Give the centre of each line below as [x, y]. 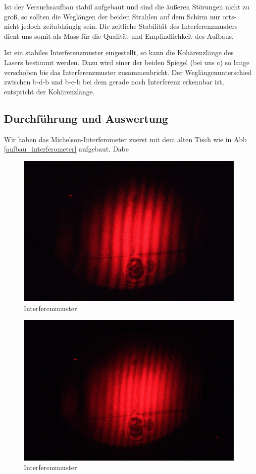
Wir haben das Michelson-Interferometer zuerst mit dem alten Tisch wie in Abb [126, 139]
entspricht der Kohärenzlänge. [49, 91]
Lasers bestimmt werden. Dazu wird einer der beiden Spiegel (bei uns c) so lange [127, 62]
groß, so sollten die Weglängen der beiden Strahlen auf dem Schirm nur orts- [120, 16]
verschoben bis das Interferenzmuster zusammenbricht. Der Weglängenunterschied [128, 72]
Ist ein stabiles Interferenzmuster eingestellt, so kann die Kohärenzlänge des [119, 52]
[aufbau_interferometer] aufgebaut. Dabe [66, 149]
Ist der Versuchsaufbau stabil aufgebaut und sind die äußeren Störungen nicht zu [127, 6]
